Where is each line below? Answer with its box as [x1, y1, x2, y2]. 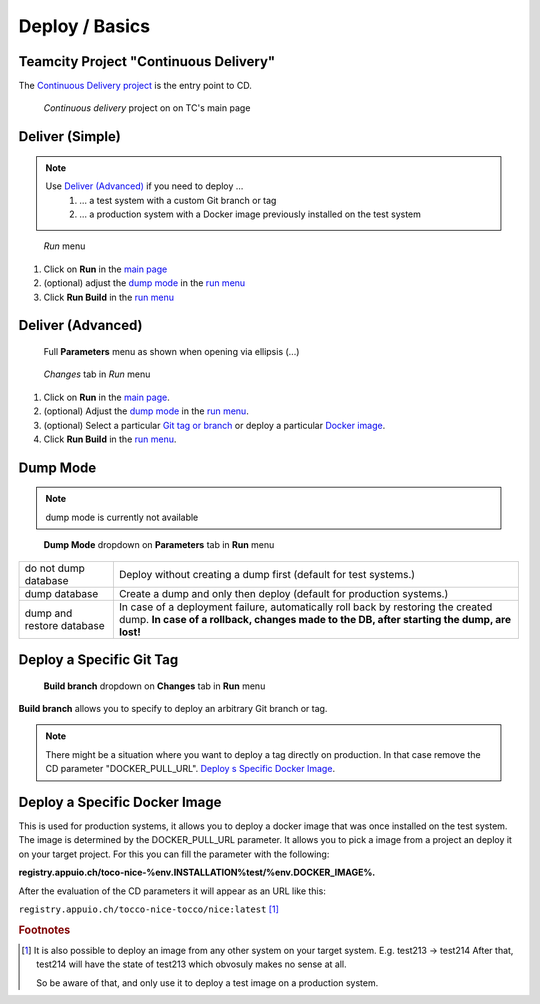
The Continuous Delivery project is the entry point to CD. [18, 80, 252, 92]
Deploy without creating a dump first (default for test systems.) [118, 567, 415, 581]
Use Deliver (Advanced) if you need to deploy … [45, 180, 244, 192]
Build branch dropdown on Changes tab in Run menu [43, 680, 266, 692]
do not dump [24, 561, 85, 575]
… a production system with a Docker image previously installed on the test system [79, 208, 422, 220]
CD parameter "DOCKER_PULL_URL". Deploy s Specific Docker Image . [45, 763, 335, 775]
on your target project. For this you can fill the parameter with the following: [18, 848, 330, 860]
